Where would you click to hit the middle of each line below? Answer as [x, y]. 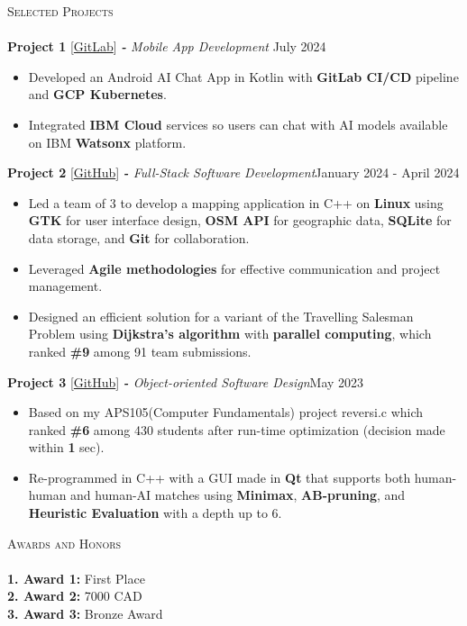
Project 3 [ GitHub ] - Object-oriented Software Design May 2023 [186, 381]
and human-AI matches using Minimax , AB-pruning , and [238, 495]
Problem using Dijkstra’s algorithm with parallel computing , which [230, 334]
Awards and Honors [64, 543]
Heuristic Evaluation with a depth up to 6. [155, 513]
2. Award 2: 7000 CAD [75, 596]
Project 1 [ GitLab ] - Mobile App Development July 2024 [167, 46]
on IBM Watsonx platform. [107, 142]
